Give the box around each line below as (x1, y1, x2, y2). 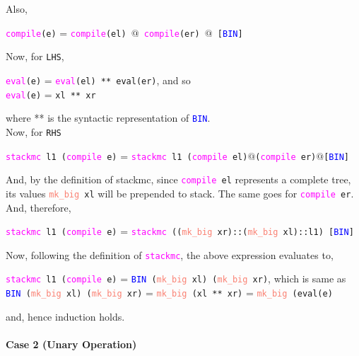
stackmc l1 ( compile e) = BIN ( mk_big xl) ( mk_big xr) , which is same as (6, 271, 346, 286)
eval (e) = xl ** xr (6, 86, 96, 101)
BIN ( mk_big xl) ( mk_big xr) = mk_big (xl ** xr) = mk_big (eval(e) (6, 285, 333, 300)
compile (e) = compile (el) (6, 25, 126, 40)
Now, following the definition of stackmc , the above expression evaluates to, (6, 247, 334, 262)
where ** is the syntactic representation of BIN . (6, 110, 211, 125)
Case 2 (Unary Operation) (6, 336, 137, 351)
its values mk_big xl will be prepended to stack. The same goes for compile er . (6, 185, 354, 200)
